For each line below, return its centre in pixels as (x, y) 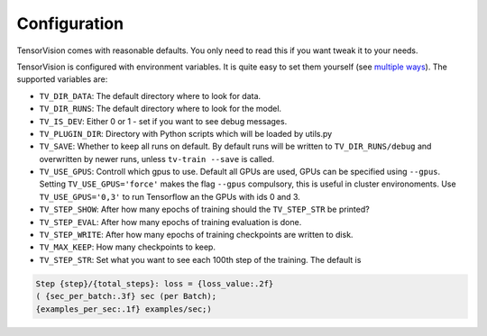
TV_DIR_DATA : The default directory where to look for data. (150, 95)
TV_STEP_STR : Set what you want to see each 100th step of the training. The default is (200, 259)
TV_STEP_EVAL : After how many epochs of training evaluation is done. (170, 222)
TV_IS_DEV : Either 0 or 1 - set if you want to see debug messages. (163, 121)
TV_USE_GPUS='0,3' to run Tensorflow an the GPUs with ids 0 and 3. (170, 196)
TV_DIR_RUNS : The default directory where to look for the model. (161, 109)
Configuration (70, 23)
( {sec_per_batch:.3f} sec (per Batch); (126, 296)
